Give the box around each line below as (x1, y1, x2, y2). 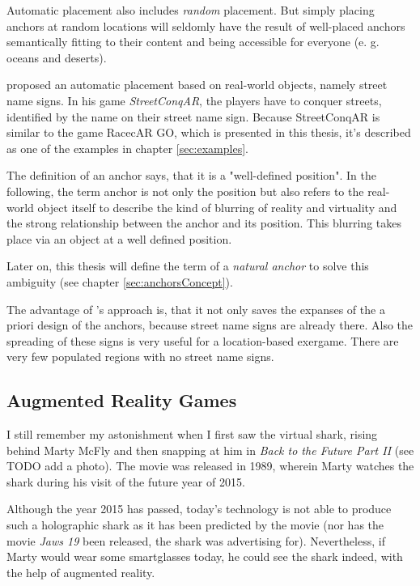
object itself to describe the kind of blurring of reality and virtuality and (37, 198, 397, 215)
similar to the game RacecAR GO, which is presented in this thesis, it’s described (6, 124, 411, 141)
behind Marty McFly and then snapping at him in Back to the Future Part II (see (6, 441, 414, 458)
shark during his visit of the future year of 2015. (6, 473, 245, 490)
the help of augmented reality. (6, 563, 155, 580)
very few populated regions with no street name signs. (6, 348, 274, 365)
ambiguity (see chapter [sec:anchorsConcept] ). (6, 273, 233, 290)
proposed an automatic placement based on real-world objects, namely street (6, 76, 388, 93)
